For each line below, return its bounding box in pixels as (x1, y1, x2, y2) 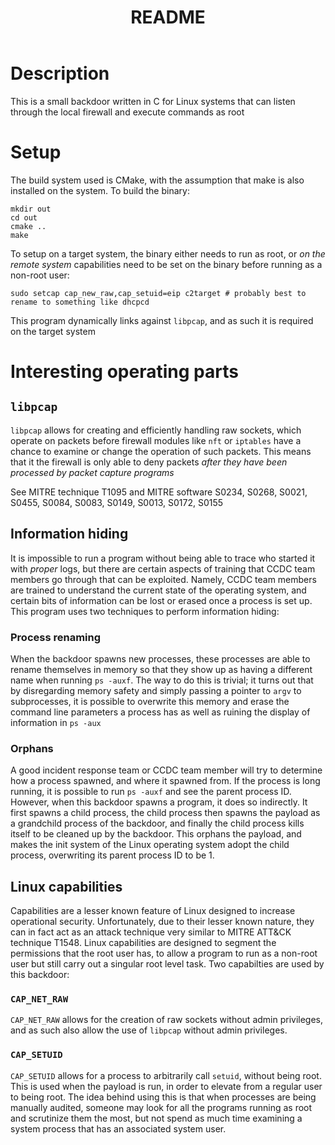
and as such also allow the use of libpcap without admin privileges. (10, 1024, 288, 1036)
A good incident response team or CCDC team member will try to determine (10, 764, 323, 776)
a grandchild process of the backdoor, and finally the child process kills (10, 817, 305, 830)
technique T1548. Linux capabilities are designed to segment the (10, 937, 277, 949)
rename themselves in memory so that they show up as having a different (10, 663, 313, 675)
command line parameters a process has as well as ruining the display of (10, 706, 311, 718)
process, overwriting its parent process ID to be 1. (10, 849, 215, 861)
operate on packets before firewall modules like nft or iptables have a (10, 434, 302, 446)
